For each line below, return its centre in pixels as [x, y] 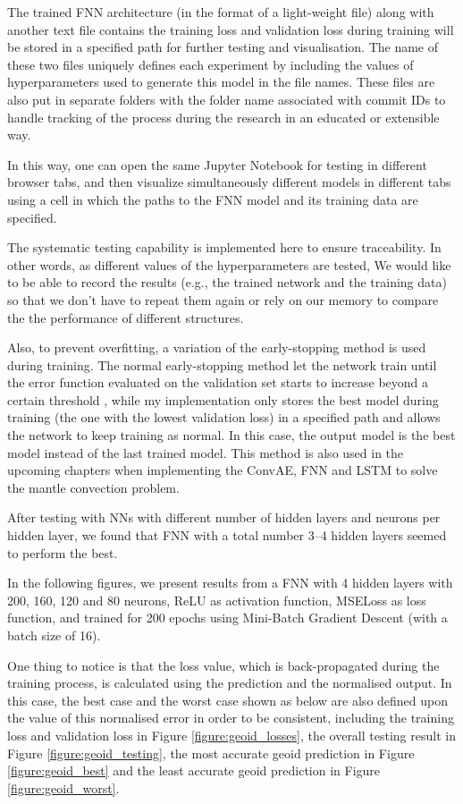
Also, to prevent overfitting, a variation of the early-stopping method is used [217, 347]
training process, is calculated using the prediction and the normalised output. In [230, 683]
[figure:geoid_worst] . [63, 787]
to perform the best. [63, 552]
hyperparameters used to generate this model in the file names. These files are [221, 82]
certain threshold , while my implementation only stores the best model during [223, 399]
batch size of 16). [54, 635]
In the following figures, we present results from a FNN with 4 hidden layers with [230, 583]
